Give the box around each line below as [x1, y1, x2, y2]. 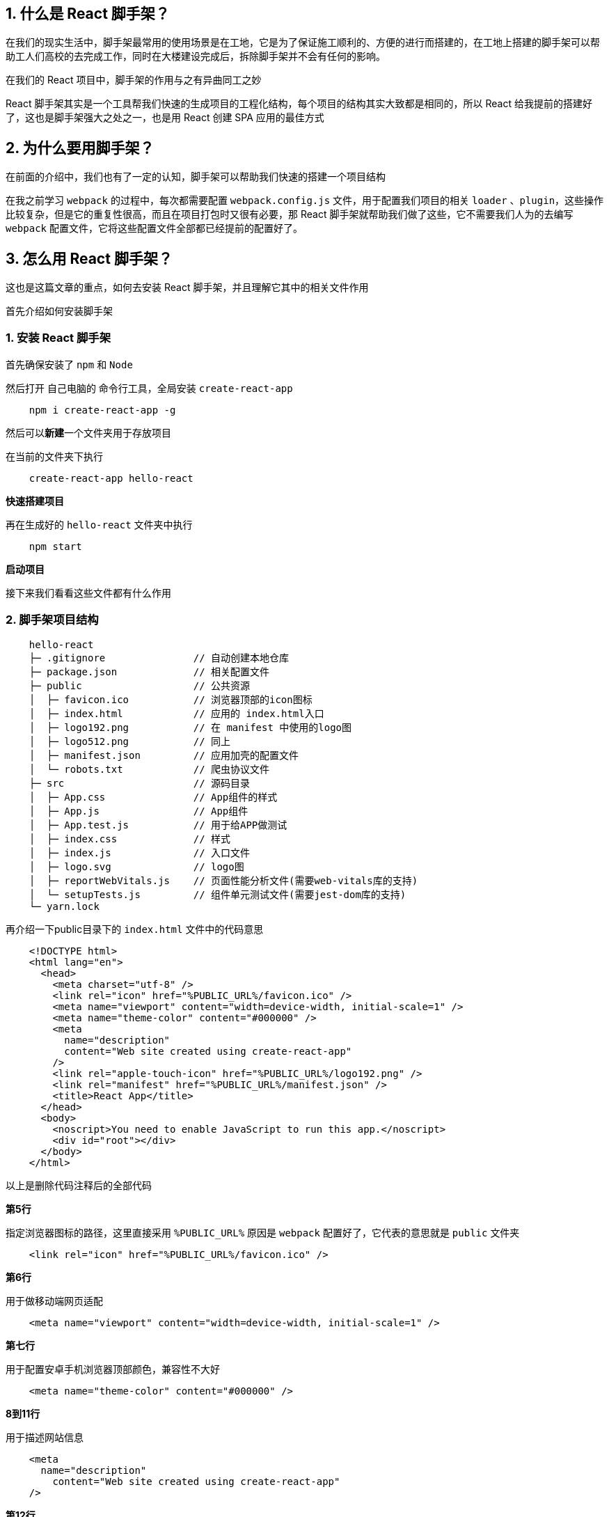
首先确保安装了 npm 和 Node [6, 358, 133, 370]
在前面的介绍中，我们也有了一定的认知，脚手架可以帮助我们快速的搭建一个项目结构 [6, 171, 386, 183]
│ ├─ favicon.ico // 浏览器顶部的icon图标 [29, 693, 313, 705]
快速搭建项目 [6, 494, 64, 507]
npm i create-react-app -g [29, 404, 176, 416]
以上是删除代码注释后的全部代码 [6, 1179, 152, 1191]
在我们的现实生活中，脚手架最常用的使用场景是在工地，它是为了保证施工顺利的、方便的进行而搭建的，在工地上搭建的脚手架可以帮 [6, 36, 600, 49]
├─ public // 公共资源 [29, 679, 251, 691]
